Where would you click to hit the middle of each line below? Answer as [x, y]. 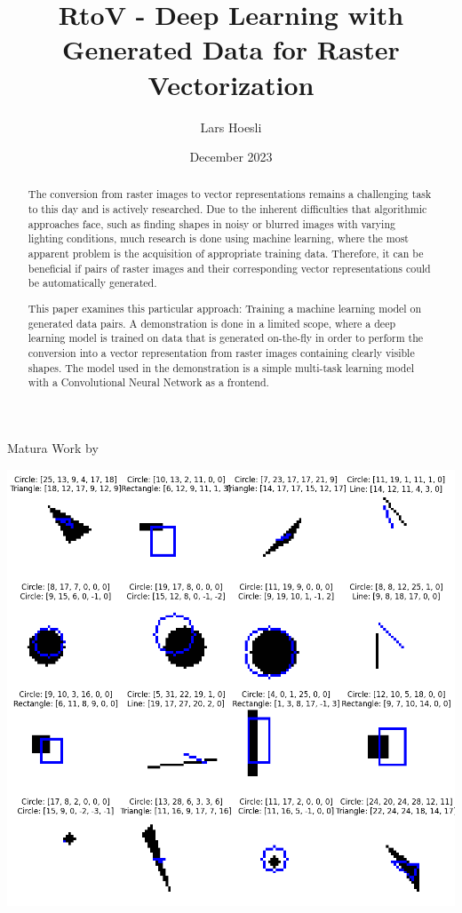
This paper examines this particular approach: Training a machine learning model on [225, 308]
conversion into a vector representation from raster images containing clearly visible [221, 352]
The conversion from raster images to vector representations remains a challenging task [230, 194]
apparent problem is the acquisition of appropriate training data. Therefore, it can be [226, 254]
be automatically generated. [92, 283]
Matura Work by [53, 447]
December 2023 [231, 157]
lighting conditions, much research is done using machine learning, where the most [218, 238]
